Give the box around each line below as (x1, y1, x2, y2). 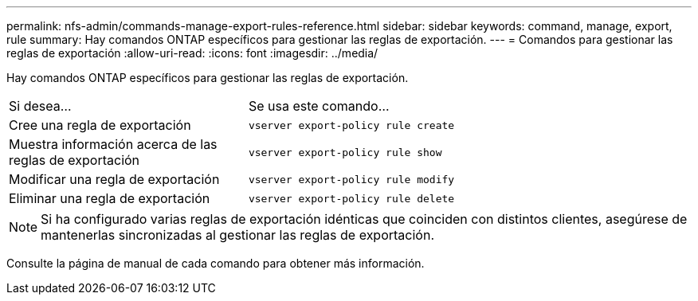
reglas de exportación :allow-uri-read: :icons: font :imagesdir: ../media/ (6, 46, 378, 60)
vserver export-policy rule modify (248, 173, 455, 186)
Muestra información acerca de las (9, 136, 218, 152)
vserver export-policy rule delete (248, 192, 455, 205)
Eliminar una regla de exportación (9, 190, 210, 206)
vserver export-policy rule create (248, 119, 455, 131)
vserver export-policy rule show (248, 146, 442, 158)
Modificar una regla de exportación (9, 171, 220, 187)
